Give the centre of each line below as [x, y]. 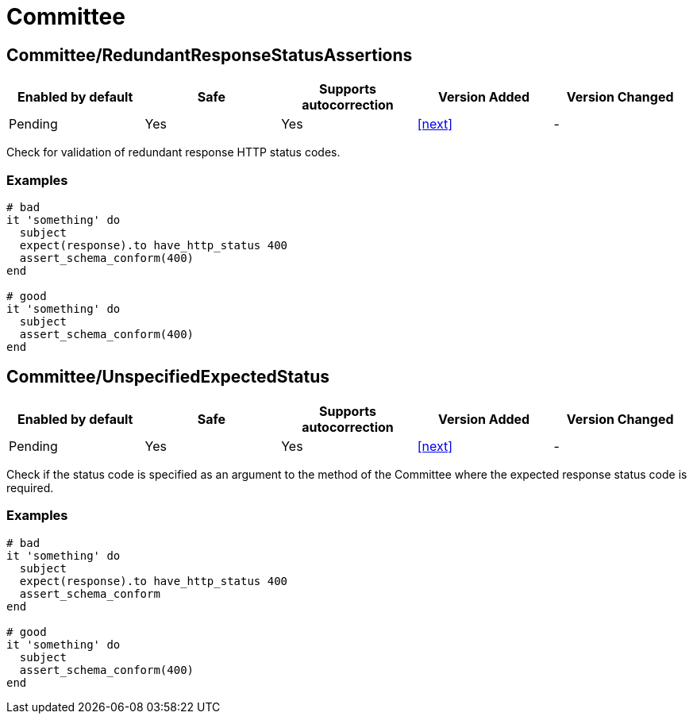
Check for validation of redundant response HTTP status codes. [173, 152]
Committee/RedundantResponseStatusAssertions [210, 55]
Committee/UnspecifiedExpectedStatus [168, 377]
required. [30, 487]
